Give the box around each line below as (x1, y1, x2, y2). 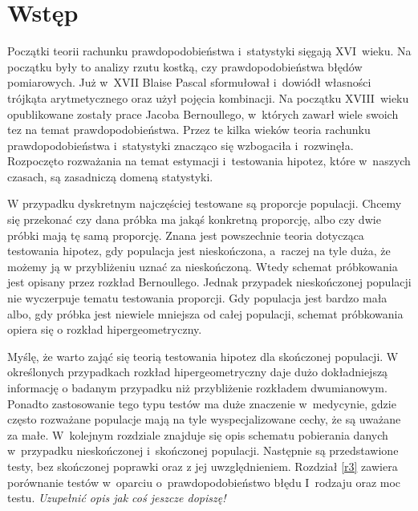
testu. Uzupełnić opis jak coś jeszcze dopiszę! (7, 489, 226, 506)
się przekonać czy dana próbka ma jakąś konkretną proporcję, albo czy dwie (7, 211, 381, 228)
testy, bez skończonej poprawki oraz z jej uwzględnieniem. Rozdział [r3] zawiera (7, 457, 398, 474)
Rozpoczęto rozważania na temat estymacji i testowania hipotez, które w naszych (7, 152, 411, 169)
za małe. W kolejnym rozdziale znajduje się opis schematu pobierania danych (7, 426, 388, 443)
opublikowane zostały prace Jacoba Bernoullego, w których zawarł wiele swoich (7, 105, 399, 122)
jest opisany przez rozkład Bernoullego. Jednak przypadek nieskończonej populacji (7, 274, 412, 290)
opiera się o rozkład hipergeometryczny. (7, 321, 202, 338)
